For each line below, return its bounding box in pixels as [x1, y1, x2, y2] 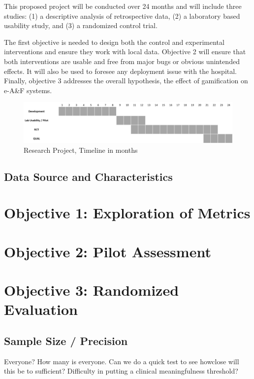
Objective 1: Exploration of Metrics [4, 203, 251, 223]
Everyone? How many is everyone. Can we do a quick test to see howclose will [4, 356, 239, 366]
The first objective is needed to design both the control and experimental [4, 36, 224, 47]
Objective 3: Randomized [4, 280, 179, 300]
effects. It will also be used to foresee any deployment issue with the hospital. [4, 66, 237, 76]
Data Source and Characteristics [4, 169, 173, 184]
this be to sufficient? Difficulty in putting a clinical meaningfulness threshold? [4, 366, 238, 376]
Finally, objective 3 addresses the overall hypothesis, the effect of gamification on [4, 75, 248, 86]
